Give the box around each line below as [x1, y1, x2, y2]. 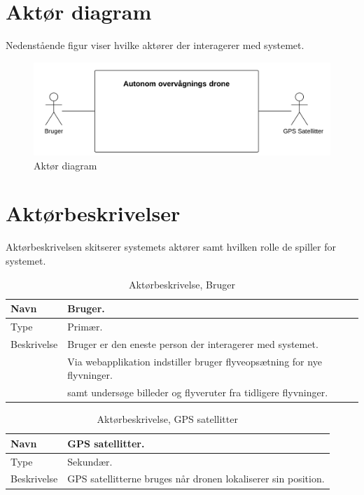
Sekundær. [67, 454, 113, 468]
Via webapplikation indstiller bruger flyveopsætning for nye [67, 354, 322, 368]
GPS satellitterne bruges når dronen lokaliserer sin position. [67, 471, 325, 486]
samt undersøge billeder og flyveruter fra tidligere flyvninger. [67, 385, 328, 400]
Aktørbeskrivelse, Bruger [129, 277, 235, 291]
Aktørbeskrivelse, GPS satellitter [97, 412, 238, 426]
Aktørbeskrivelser [6, 199, 181, 228]
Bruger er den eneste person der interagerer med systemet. [67, 336, 318, 351]
